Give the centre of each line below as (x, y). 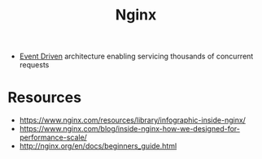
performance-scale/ (53, 138)
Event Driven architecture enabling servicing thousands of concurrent (136, 56)
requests (34, 65)
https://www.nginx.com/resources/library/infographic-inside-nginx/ (132, 120)
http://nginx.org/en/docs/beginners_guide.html (98, 146)
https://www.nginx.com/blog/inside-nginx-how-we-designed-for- (130, 129)
